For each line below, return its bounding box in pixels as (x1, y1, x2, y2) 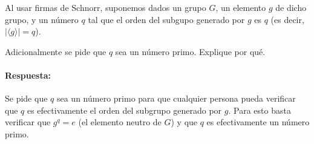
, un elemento (215, 1, 266, 13)
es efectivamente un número (206, 116, 310, 128)
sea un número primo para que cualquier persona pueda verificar (56, 92, 296, 105)
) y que (171, 116, 198, 128)
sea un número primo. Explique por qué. (115, 45, 266, 57)
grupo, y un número (5, 13, 79, 25)
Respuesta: (5, 68, 51, 81)
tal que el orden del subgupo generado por (88, 13, 245, 25)
